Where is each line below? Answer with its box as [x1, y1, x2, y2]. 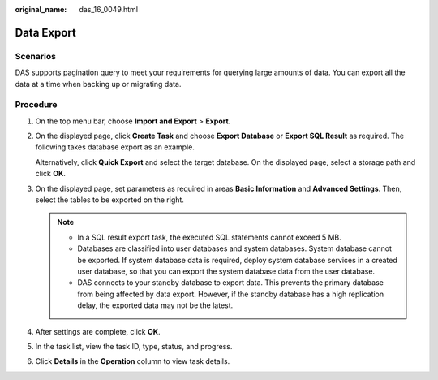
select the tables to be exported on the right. [35, 195, 184, 205]
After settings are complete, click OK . [35, 326, 161, 336]
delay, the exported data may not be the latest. [77, 300, 234, 310]
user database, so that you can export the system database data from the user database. [77, 266, 376, 276]
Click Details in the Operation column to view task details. [35, 356, 230, 366]
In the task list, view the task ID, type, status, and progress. [35, 341, 233, 351]
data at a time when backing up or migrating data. [15, 79, 182, 89]
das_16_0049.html [79, 5, 138, 14]
